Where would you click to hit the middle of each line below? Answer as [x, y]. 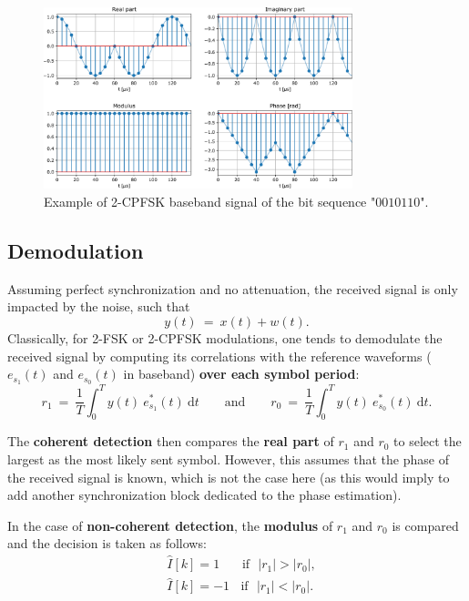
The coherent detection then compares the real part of [171, 441]
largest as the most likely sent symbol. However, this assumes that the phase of [228, 458]
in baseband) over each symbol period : [241, 374]
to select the [428, 441]
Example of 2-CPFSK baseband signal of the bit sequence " [210, 201]
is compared [425, 525]
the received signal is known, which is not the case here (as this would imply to [229, 477]
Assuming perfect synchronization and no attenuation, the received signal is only [233, 288]
